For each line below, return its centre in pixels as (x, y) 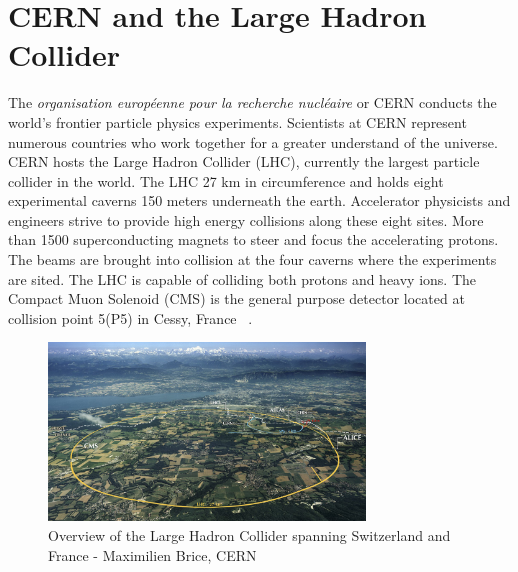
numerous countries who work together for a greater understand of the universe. (253, 141)
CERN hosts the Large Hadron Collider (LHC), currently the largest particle (244, 161)
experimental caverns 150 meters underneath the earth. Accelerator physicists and (259, 200)
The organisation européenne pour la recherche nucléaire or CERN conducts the (252, 102)
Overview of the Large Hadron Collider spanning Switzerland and (249, 534)
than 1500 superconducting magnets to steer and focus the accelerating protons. (253, 239)
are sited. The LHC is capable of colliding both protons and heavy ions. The (242, 278)
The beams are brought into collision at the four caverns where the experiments (252, 259)
